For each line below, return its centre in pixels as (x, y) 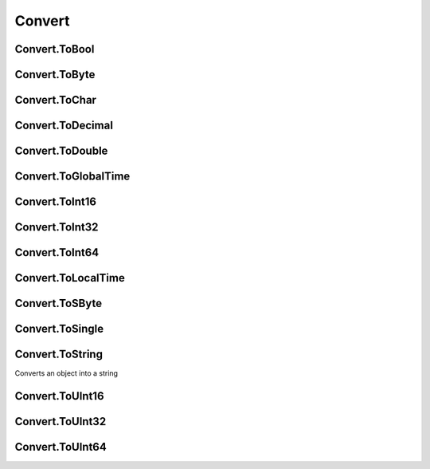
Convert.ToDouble (61, 151)
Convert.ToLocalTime (70, 278)
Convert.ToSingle (59, 329)
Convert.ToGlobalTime (72, 177)
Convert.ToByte (55, 75)
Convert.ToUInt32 (61, 422)
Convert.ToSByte (59, 303)
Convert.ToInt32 (57, 227)
